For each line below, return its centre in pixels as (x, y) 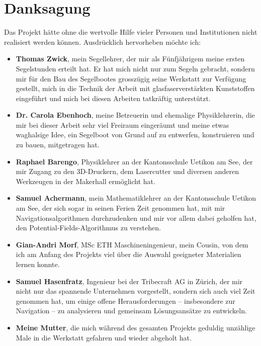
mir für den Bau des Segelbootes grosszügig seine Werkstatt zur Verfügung (131, 78)
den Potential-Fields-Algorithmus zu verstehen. (88, 228)
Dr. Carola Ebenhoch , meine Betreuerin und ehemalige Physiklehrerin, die (135, 115)
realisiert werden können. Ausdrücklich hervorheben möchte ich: (103, 41)
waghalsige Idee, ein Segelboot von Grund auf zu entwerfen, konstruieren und (135, 135)
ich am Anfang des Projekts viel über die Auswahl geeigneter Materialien (128, 254)
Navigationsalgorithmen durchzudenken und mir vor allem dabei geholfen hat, (136, 218)
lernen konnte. (38, 264)
